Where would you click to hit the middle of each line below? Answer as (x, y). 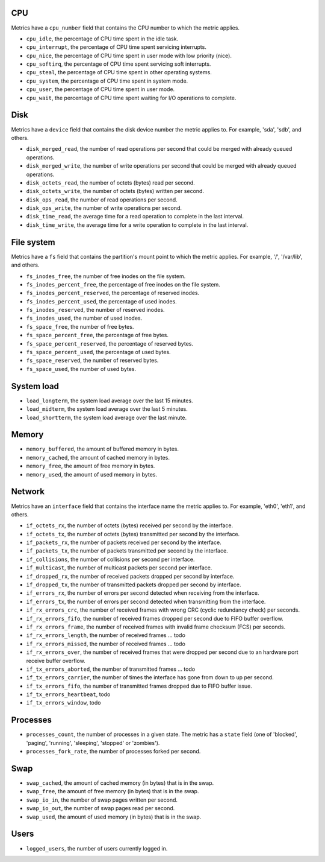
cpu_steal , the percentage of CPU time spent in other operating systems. (119, 72)
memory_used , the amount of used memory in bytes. (92, 474)
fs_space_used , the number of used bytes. (81, 369)
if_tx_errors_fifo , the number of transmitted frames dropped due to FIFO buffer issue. (139, 686)
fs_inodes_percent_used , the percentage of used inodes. (101, 301)
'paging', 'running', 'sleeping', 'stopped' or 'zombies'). (93, 743)
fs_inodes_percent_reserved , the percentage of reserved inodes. (113, 293)
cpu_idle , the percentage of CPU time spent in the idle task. (102, 39)
